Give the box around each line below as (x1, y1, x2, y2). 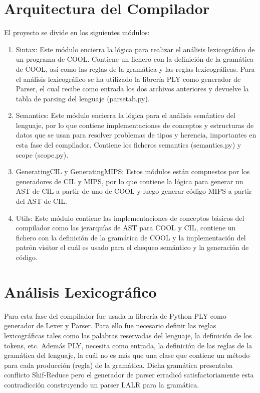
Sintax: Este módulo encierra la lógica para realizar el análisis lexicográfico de (16, 44, 255, 54)
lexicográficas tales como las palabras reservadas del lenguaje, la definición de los (4, 330, 252, 340)
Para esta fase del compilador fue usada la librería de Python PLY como (4, 310, 226, 321)
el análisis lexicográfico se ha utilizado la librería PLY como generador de (16, 73, 241, 84)
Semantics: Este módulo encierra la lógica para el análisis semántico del (16, 110, 235, 120)
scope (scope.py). (16, 149, 69, 160)
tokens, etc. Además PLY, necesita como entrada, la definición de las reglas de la (4, 340, 252, 350)
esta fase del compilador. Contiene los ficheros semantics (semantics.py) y (16, 140, 241, 150)
